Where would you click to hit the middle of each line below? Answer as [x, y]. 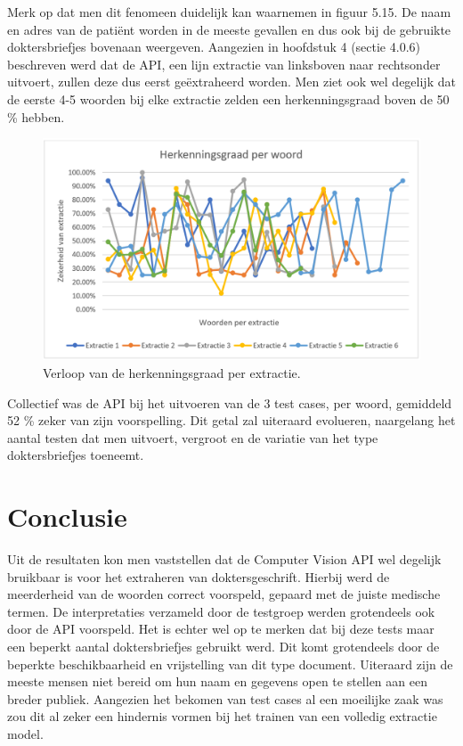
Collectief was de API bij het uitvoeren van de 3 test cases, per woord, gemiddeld [230, 402]
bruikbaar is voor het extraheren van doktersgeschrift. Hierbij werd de [199, 576]
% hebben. [36, 116]
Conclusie [67, 516]
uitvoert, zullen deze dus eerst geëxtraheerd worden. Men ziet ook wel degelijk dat [231, 82]
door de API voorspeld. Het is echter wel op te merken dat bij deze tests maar [221, 629]
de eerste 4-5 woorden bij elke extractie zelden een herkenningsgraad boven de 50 [228, 98]
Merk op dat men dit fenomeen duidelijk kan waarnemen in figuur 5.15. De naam [229, 12]
